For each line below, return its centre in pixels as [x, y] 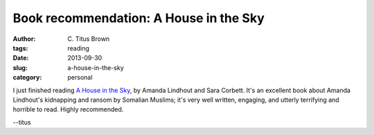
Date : [21, 58]
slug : [20, 67]
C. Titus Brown [89, 39]
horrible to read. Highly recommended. [68, 109]
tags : [20, 48]
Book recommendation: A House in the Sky [139, 18]
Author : [24, 39]
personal [80, 78]
